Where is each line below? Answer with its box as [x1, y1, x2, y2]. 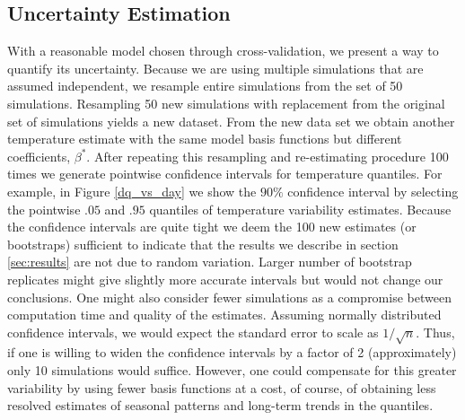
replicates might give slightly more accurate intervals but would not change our [7, 269, 443, 288]
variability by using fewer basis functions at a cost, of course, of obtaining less [7, 378, 436, 397]
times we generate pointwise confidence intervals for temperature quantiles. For [7, 164, 443, 183]
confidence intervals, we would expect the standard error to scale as [7, 322, 379, 341]
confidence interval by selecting [287, 181, 459, 200]
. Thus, [416, 322, 455, 341]
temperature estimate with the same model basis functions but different [7, 129, 402, 148]
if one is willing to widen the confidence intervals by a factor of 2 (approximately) [7, 343, 457, 362]
